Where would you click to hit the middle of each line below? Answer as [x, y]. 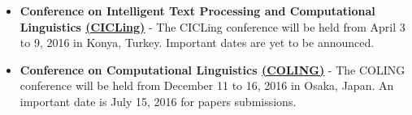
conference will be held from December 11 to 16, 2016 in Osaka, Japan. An [207, 85]
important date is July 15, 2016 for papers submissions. [158, 101]
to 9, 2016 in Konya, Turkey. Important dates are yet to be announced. [197, 43]
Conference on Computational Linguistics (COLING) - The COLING [213, 69]
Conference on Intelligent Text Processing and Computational [197, 11]
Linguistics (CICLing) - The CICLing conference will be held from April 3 [213, 26]
